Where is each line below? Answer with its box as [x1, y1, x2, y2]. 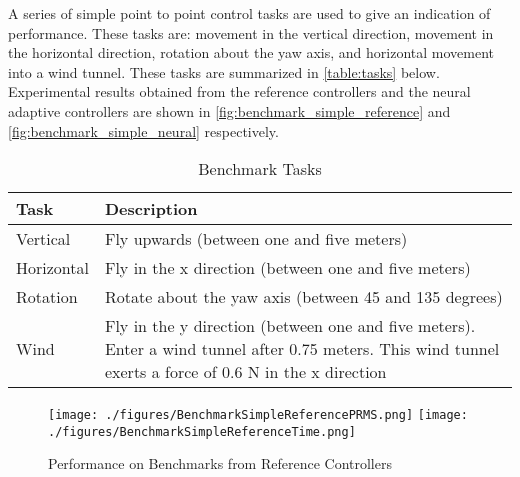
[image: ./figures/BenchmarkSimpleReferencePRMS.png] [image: [48, 408, 468, 423]
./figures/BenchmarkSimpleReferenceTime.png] [48, 424, 356, 439]
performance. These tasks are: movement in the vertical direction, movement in [8, 22, 494, 43]
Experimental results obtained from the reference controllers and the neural [8, 81, 471, 102]
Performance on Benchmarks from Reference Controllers [48, 453, 392, 474]
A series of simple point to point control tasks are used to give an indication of [8, 3, 491, 23]
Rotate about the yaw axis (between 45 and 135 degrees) [104, 285, 503, 309]
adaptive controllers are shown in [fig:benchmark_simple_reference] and [8, 100, 451, 121]
